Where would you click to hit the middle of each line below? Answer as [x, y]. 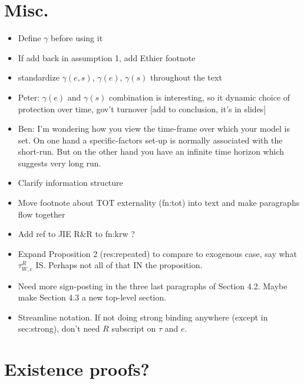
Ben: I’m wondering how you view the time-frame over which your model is [154, 128]
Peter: [29, 97]
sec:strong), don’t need [59, 328]
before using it [77, 38]
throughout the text [186, 77]
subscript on [134, 328]
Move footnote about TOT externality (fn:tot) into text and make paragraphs [159, 203]
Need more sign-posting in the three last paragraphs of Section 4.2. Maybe [153, 286]
